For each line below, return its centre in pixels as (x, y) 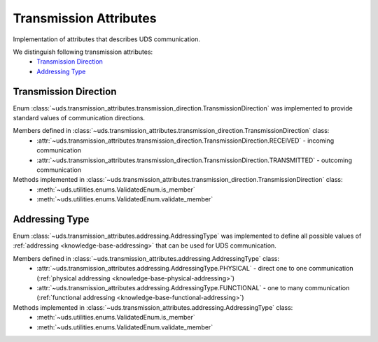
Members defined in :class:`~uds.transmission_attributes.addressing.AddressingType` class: (146, 258)
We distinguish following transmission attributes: (83, 52)
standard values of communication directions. (79, 118)
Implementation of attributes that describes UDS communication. (107, 39)
